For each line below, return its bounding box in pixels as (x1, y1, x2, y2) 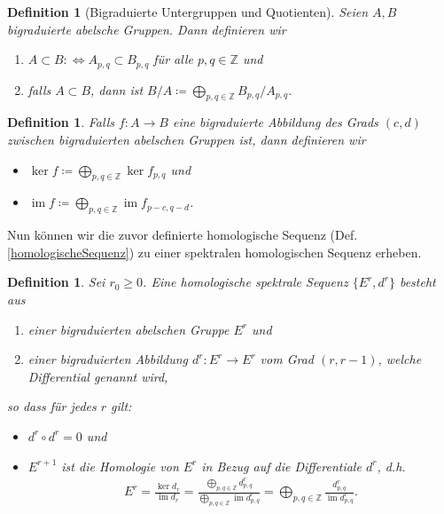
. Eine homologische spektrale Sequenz (143, 273, 348, 291)
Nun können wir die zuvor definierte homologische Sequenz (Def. (7, 225, 358, 244)
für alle (153, 50, 193, 68)
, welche (378, 350, 422, 368)
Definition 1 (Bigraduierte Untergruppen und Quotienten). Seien (7, 3, 369, 20)
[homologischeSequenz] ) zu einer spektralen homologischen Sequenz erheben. (7, 242, 422, 261)
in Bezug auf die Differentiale (201, 456, 362, 475)
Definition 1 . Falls (7, 113, 114, 131)
